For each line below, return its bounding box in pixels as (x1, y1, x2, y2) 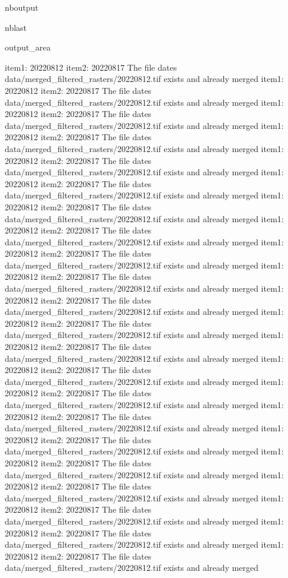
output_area (5, 41, 51, 53)
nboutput (5, 1, 39, 13)
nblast (5, 21, 27, 33)
